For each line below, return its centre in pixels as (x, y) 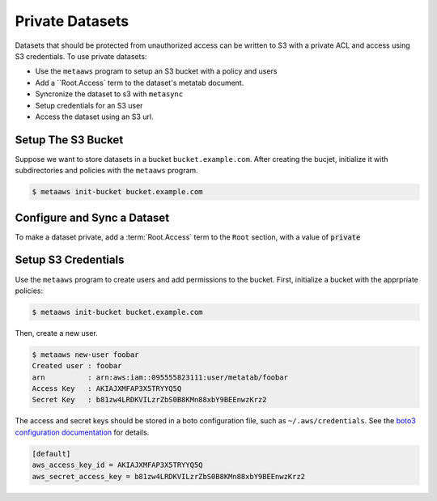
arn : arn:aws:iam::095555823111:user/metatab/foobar (160, 377)
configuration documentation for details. (82, 432)
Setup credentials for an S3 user (89, 105)
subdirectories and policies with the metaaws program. (106, 171)
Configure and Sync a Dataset (92, 217)
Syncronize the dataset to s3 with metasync (109, 94)
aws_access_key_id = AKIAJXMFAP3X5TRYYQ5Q (117, 465)
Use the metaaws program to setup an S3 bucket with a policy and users (156, 71)
